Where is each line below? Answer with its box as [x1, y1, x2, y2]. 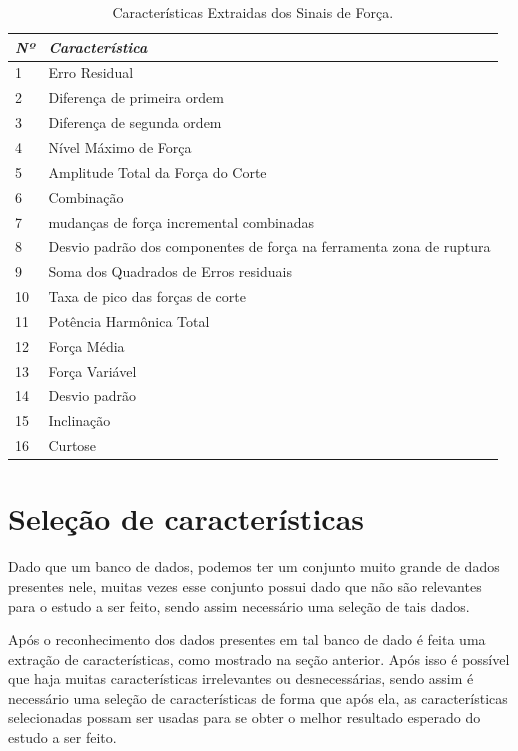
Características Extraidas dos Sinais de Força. [112, 2, 394, 22]
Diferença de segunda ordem [48, 112, 222, 133]
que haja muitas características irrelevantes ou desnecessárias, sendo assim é [8, 668, 474, 689]
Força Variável [48, 360, 137, 381]
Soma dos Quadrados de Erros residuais [48, 261, 292, 282]
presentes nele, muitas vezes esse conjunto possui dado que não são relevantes [8, 575, 482, 596]
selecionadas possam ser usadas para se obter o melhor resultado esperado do [8, 707, 481, 728]
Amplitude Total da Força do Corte [48, 161, 267, 182]
